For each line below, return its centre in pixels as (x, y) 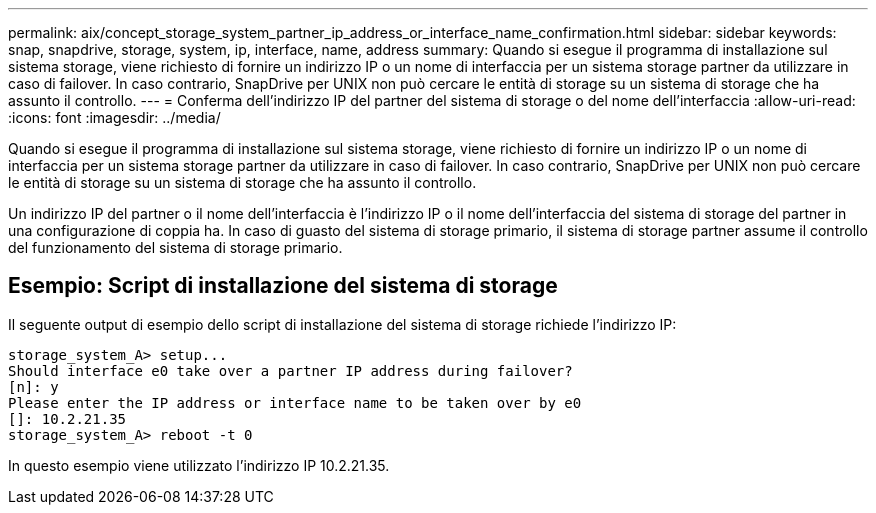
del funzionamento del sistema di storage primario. (175, 247)
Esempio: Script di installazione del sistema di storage (283, 286)
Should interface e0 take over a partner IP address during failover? (290, 370)
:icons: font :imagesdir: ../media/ (114, 117)
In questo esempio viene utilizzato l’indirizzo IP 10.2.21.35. (199, 465)
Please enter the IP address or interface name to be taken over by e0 (295, 402)
